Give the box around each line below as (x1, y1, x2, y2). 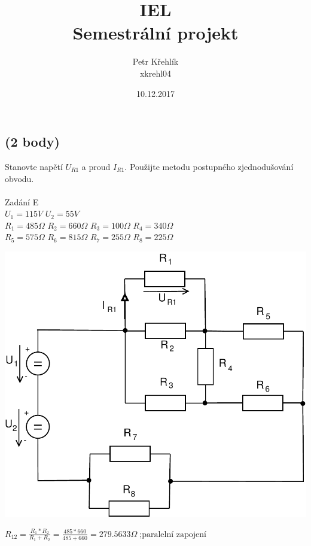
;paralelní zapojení (139, 530, 206, 539)
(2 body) (5, 132, 60, 151)
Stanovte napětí (5, 160, 63, 172)
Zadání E (5, 195, 39, 208)
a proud (81, 160, 111, 172)
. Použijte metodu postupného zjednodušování (124, 160, 294, 172)
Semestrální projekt (72, 20, 239, 45)
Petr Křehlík (132, 55, 179, 68)
